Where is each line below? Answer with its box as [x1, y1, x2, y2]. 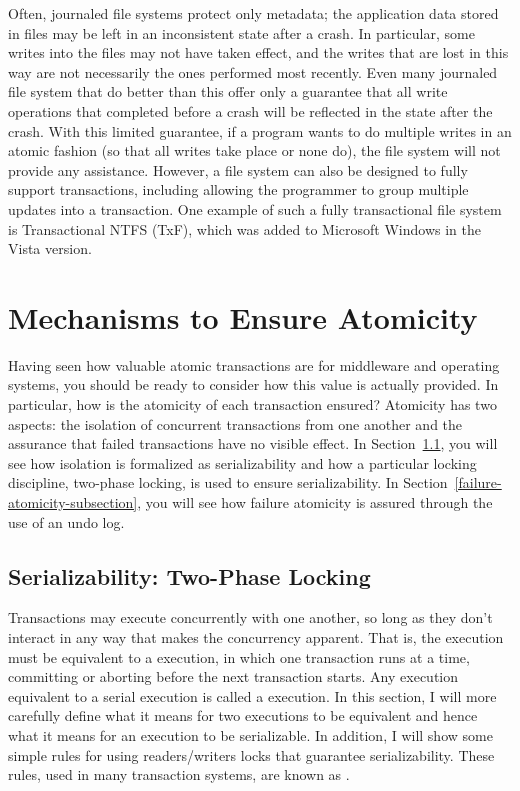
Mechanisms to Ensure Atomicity [8, 296, 478, 337]
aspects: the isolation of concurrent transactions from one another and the [8, 413, 463, 434]
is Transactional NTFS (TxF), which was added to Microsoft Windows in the [8, 218, 481, 239]
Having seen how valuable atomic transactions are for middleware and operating [8, 354, 500, 375]
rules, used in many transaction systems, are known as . [8, 764, 350, 785]
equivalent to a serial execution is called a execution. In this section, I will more [8, 685, 497, 706]
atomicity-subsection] [8, 492, 138, 512]
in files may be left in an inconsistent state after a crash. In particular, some [8, 22, 475, 43]
